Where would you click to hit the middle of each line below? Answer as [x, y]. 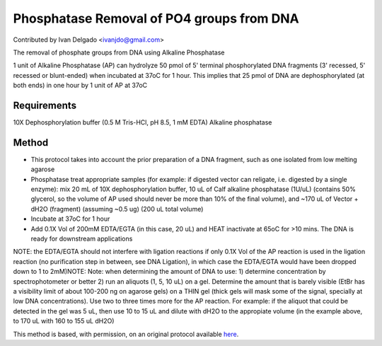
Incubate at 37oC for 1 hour [70, 219]
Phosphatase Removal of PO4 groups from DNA [156, 18]
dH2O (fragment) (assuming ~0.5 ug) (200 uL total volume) [117, 209]
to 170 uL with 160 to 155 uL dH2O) [64, 321]
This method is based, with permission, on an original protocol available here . [126, 334]
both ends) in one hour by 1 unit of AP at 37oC [80, 86]
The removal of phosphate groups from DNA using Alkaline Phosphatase [119, 52]
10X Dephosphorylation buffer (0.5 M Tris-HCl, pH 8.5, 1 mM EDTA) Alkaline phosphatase [143, 122]
